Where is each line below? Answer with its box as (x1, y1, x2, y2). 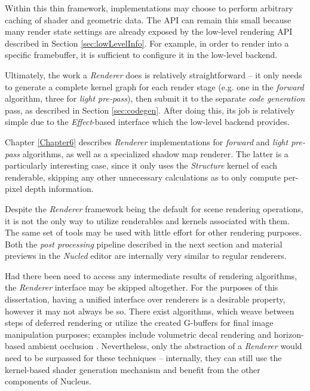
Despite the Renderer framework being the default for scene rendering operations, (5, 202, 303, 215)
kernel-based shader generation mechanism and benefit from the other (5, 363, 260, 375)
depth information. (24, 182, 94, 195)
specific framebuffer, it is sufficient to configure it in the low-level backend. (5, 48, 278, 61)
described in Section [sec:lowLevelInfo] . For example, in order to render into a (5, 36, 289, 49)
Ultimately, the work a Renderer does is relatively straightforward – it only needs (5, 68, 302, 81)
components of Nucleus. (5, 375, 91, 387)
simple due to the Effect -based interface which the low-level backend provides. (5, 115, 290, 128)
